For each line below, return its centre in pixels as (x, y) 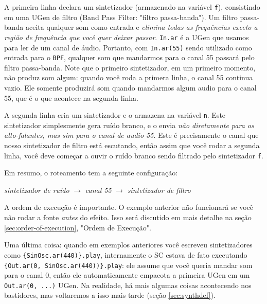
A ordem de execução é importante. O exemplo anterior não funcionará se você (129, 207)
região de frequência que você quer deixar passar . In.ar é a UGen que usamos (127, 37)
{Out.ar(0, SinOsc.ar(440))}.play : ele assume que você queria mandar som (128, 265)
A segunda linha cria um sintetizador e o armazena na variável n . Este (115, 115)
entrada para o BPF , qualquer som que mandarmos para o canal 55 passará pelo (129, 57)
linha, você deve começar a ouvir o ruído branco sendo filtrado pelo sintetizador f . (134, 155)
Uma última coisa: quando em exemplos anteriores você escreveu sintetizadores (128, 245)
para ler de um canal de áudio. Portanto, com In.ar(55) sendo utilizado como (128, 47)
